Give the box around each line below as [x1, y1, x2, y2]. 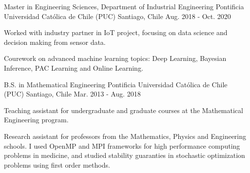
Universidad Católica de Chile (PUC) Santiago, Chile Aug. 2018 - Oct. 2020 [4, 11, 231, 21]
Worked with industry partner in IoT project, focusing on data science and [4, 27, 228, 38]
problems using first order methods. [4, 159, 110, 170]
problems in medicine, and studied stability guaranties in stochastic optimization [4, 150, 245, 160]
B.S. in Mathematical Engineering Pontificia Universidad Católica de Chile [4, 79, 228, 89]
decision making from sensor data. [4, 37, 106, 47]
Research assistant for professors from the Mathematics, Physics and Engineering [4, 131, 247, 141]
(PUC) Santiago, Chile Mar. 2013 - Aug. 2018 [4, 89, 141, 99]
